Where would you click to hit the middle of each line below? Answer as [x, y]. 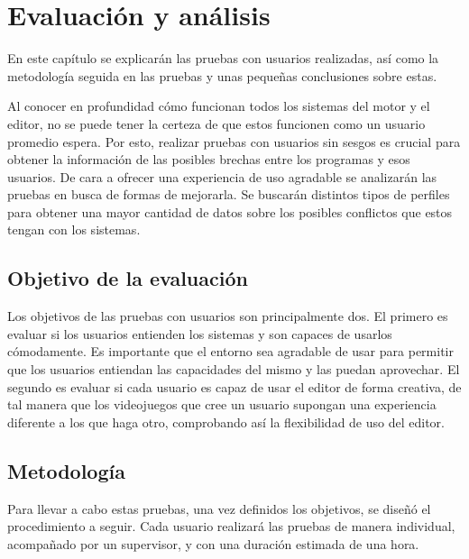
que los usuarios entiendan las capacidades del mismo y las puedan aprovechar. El [234, 369]
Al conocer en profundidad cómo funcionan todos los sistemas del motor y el [219, 106]
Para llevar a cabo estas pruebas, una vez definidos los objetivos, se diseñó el [219, 508]
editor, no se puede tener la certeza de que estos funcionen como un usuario [216, 123]
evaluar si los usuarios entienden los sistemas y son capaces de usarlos [200, 333]
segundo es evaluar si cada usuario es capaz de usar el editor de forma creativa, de [234, 386]
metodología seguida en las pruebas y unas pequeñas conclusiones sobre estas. [222, 75]
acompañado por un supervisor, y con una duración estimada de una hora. [213, 543]
